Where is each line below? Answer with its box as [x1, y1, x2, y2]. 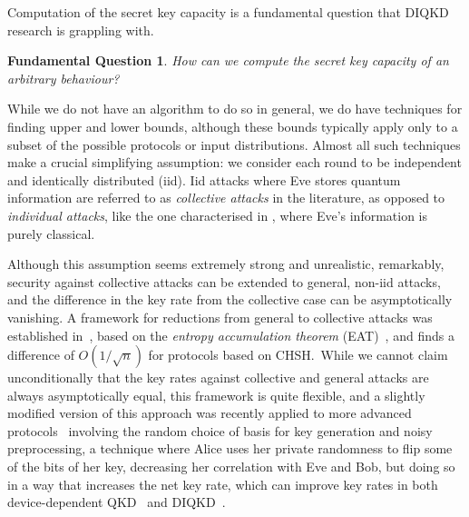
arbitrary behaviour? [7, 68, 120, 87]
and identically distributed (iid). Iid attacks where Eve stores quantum [7, 170, 401, 189]
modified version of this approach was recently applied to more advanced [7, 403, 412, 423]
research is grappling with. [7, 20, 154, 39]
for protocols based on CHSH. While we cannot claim [148, 345, 448, 364]
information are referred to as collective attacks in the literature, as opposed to [7, 188, 445, 207]
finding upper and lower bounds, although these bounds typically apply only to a [7, 116, 458, 135]
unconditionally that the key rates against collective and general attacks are [7, 368, 429, 387]
